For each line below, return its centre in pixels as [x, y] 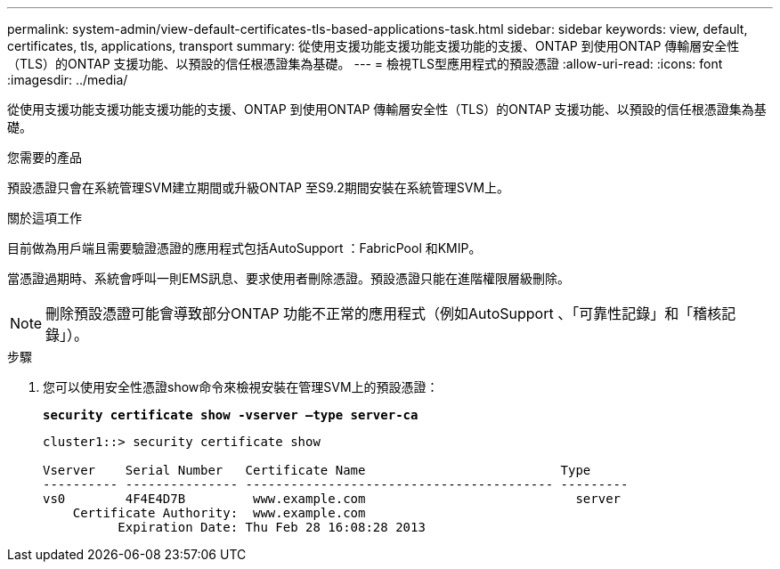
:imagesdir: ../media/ [68, 80]
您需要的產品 [45, 157]
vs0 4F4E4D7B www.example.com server [332, 499]
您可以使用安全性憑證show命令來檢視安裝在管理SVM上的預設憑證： [241, 387]
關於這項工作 [45, 218]
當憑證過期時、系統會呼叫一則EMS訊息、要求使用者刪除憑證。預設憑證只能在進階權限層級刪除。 [289, 278]
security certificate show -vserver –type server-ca [231, 415]
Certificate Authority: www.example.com [219, 513]
